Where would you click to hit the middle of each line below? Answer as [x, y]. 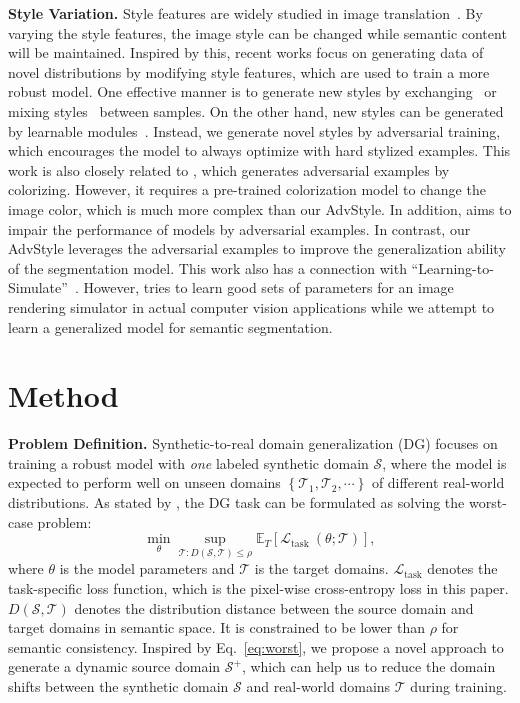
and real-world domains [318, 685]
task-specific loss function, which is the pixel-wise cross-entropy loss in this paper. [258, 588]
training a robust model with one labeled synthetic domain [188, 462]
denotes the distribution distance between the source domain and [274, 607]
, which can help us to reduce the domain [368, 666]
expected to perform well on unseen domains [144, 482]
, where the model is [444, 462]
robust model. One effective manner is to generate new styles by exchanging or [252, 91]
